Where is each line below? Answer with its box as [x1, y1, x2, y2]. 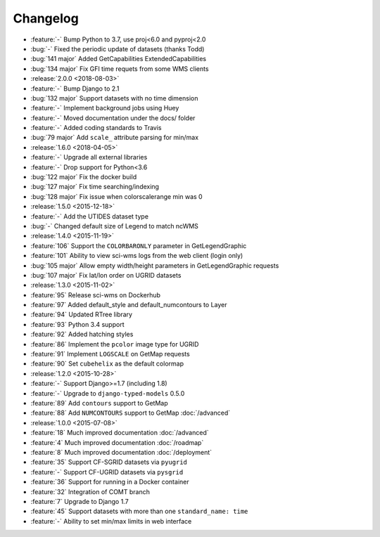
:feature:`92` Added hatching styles [30, 330, 134, 339]
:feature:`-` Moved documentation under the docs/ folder [30, 113, 196, 122]
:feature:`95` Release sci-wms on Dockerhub [30, 290, 161, 299]
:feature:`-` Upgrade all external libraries [30, 153, 148, 162]
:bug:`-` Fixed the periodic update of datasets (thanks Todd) [30, 44, 205, 53]
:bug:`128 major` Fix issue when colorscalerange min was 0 [30, 192, 203, 200]
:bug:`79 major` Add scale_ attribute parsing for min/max [30, 134, 199, 142]
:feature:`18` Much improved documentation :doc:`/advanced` [30, 429, 209, 437]
